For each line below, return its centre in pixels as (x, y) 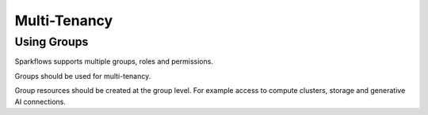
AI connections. (40, 102)
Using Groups (52, 42)
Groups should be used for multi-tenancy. (83, 76)
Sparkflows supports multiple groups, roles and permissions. (114, 61)
